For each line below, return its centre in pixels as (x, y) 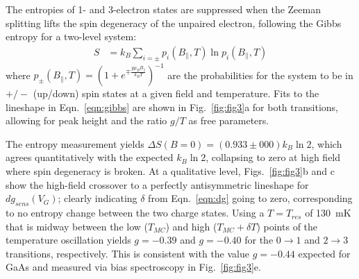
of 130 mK (328, 213)
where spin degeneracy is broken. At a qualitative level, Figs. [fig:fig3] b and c (170, 171)
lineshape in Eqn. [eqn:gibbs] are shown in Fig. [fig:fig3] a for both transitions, (172, 107)
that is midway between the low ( (77, 226)
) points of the (287, 226)
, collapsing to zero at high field (273, 157)
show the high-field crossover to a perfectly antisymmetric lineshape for (157, 184)
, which (327, 143)
